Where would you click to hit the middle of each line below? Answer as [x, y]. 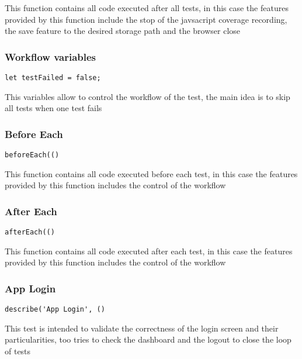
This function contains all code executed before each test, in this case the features [151, 173]
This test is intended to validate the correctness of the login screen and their [142, 328]
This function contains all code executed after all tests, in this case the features [147, 8]
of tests [18, 351]
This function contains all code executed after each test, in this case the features [149, 251]
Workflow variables [51, 56]
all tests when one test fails [53, 108]
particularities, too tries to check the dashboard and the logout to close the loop [148, 339]
